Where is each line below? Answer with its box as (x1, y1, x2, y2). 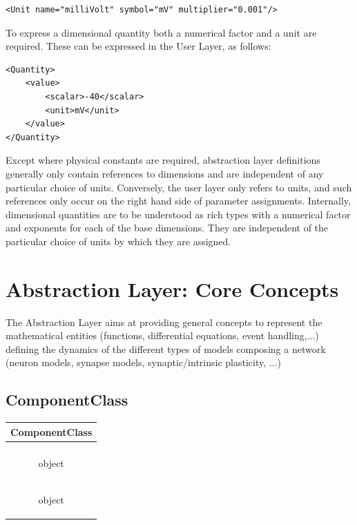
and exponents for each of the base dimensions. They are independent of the (6, 220, 329, 235)
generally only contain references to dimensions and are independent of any (6, 166, 324, 180)
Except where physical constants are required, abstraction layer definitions (6, 153, 320, 167)
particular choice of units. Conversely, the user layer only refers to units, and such (6, 180, 352, 194)
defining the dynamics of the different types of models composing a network (6, 341, 326, 356)
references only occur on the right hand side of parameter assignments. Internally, (6, 193, 351, 208)
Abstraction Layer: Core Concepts (6, 274, 339, 303)
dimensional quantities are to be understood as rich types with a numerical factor (6, 207, 351, 221)
